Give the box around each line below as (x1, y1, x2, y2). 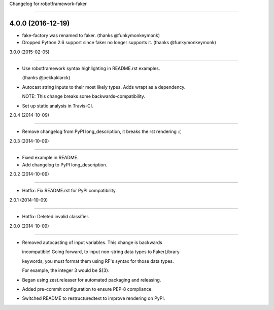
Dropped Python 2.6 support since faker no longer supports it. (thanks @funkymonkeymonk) (22, 40, 217, 46)
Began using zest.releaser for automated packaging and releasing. (22, 277, 161, 283)
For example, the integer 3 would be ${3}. (22, 267, 110, 273)
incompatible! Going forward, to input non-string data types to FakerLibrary (22, 249, 180, 255)
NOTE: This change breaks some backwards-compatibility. (22, 93, 146, 99)
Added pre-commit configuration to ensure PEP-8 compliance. (22, 286, 153, 292)
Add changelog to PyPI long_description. (22, 161, 108, 167)
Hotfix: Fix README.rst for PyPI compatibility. (22, 188, 117, 194)
